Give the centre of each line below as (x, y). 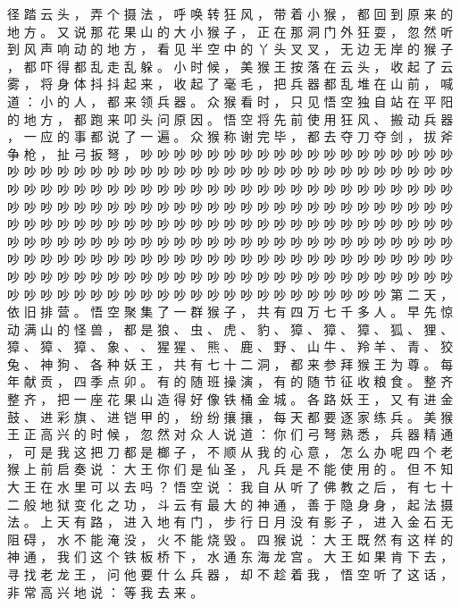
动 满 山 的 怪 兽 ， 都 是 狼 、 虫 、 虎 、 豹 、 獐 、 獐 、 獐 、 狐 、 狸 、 (230, 329)
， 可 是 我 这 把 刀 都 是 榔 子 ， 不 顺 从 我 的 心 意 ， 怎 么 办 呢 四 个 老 (230, 451)
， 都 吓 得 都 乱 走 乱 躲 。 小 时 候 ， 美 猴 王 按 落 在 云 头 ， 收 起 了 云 (230, 66)
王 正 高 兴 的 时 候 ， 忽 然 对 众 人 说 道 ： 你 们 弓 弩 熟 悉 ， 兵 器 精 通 (230, 434)
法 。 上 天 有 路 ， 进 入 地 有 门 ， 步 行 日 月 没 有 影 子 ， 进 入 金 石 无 (230, 522)
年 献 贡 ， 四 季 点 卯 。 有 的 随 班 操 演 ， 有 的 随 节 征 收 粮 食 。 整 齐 (230, 381)
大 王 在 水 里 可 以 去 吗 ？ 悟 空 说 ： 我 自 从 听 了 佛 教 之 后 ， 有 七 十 (230, 487)
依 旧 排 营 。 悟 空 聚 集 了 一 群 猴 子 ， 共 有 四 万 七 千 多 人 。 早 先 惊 (230, 312)
